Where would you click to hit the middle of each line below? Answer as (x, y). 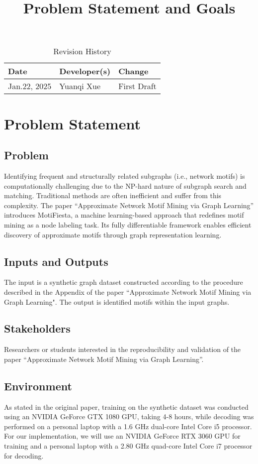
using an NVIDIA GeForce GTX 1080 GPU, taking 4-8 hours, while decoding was (129, 416)
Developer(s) (85, 71)
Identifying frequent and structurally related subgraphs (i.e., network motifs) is (125, 175)
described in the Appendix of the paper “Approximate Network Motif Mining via (128, 291)
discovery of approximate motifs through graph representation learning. (113, 234)
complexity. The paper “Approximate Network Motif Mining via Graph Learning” (129, 205)
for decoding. (24, 455)
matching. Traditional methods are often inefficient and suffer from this (113, 195)
